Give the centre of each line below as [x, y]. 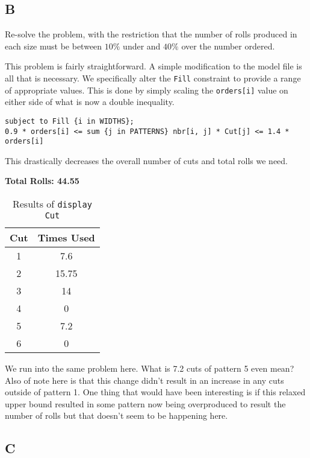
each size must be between [54, 46]
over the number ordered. [228, 46]
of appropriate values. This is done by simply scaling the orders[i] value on [147, 90]
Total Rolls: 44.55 [42, 181]
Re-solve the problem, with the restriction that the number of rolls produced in [151, 34]
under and [142, 46]
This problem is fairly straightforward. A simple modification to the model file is [153, 66]
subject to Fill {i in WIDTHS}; [70, 121]
